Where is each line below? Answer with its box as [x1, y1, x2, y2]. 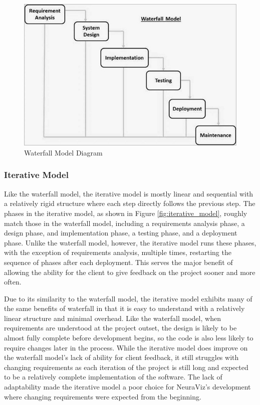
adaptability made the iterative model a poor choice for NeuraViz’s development [4, 381, 251, 392]
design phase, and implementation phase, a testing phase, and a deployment [4, 227, 237, 238]
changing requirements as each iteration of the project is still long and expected [4, 361, 248, 372]
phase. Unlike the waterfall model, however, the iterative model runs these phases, [4, 237, 256, 247]
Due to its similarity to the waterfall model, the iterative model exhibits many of [4, 293, 252, 303]
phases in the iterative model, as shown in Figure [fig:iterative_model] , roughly [4, 207, 247, 218]
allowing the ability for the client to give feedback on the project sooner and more [4, 266, 255, 277]
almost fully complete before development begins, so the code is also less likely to [4, 332, 253, 343]
